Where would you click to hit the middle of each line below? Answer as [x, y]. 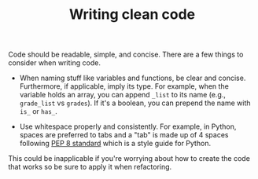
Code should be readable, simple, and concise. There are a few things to [126, 55]
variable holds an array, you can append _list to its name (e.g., [123, 95]
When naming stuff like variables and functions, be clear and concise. [133, 78]
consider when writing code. [54, 63]
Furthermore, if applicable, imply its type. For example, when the [124, 86]
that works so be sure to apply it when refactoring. [90, 167]
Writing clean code [132, 15]
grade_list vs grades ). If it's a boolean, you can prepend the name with [135, 103]
